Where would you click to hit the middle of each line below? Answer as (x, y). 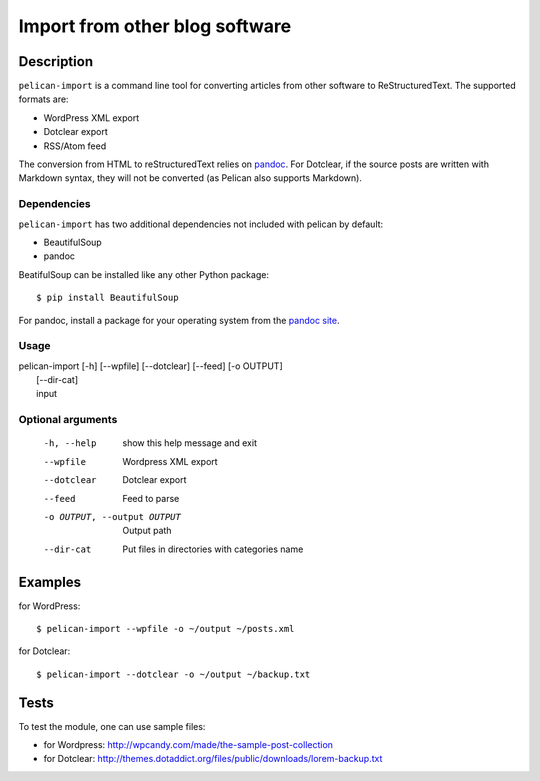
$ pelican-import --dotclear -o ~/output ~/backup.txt (173, 674)
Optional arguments (68, 420)
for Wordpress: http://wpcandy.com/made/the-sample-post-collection (188, 745)
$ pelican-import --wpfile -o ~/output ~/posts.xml (165, 629)
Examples (50, 581)
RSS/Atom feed (75, 146)
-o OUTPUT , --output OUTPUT (112, 516)
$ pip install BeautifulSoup (107, 298)
